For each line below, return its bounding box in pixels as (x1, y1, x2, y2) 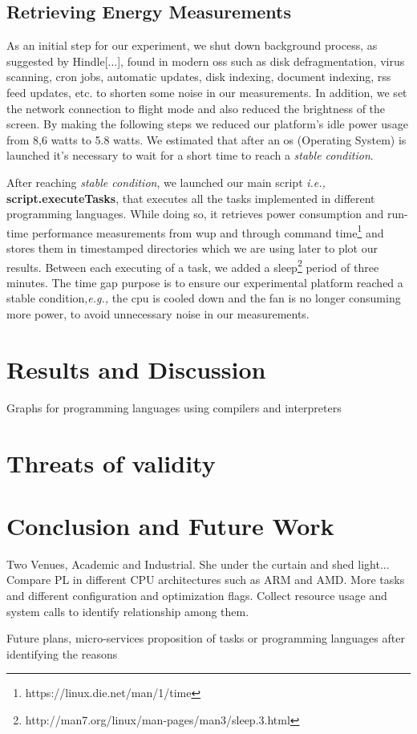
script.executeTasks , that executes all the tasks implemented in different (6, 189, 375, 206)
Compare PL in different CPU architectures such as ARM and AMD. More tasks (6, 571, 405, 588)
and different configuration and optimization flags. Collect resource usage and (6, 587, 387, 604)
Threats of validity (6, 446, 216, 479)
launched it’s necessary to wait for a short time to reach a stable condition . (6, 147, 374, 164)
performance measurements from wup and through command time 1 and (31, 221, 384, 241)
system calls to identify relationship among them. (6, 602, 249, 619)
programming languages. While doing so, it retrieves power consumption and (6, 205, 384, 222)
